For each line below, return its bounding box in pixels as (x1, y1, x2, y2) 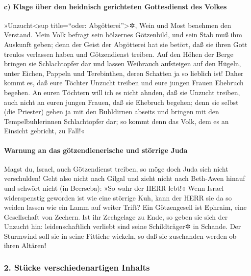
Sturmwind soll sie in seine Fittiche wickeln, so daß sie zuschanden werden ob (4, 230, 237, 241)
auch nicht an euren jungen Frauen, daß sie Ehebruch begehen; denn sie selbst (4, 97, 239, 107)
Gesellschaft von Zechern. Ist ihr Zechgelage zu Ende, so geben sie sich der (4, 211, 228, 222)
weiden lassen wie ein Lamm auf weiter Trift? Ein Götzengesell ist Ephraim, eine (4, 202, 247, 212)
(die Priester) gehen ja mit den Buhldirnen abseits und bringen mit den (4, 106, 219, 117)
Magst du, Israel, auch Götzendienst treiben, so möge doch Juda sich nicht (4, 163, 228, 174)
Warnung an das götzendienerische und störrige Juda (4, 145, 188, 155)
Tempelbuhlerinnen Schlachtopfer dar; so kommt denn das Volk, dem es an (4, 116, 229, 126)
